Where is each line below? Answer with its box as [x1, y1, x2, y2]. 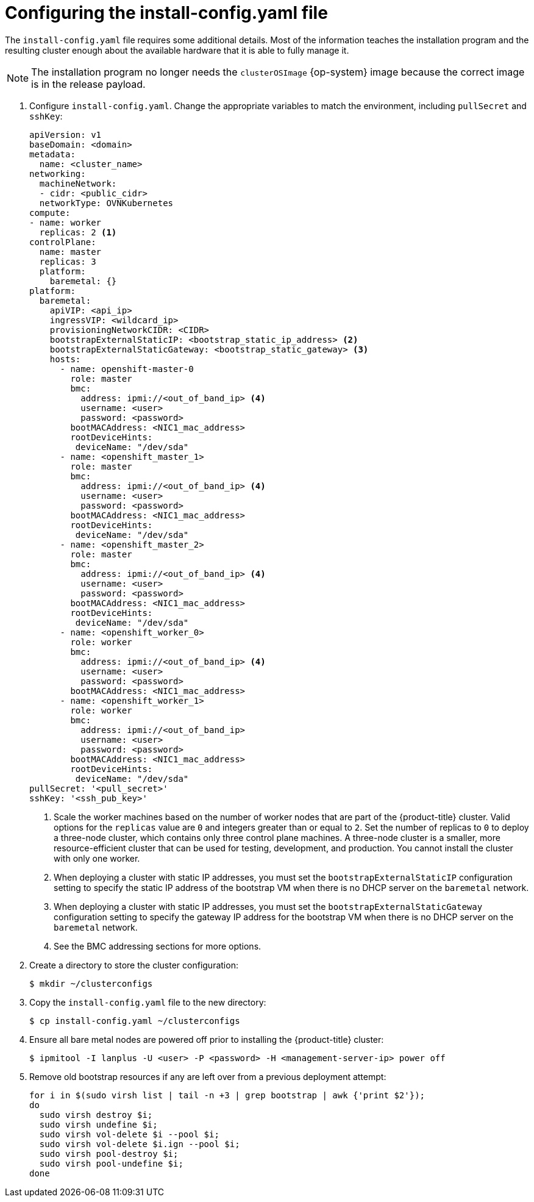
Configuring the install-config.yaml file [5, 2, 328, 23]
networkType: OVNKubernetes [39, 198, 174, 208]
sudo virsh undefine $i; [39, 1119, 158, 1129]
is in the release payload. [31, 77, 146, 90]
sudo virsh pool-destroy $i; [39, 1148, 179, 1159]
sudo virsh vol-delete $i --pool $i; [39, 1129, 219, 1139]
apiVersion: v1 [29, 129, 102, 140]
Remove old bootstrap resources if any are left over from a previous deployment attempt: [29, 1071, 386, 1082]
